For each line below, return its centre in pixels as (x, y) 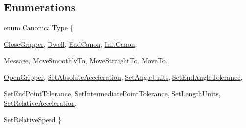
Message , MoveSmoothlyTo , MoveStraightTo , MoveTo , (86, 60)
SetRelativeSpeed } (33, 119)
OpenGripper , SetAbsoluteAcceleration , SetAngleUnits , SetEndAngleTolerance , (123, 76)
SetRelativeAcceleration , (40, 103)
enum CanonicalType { (39, 28)
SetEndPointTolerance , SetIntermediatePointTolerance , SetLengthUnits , (112, 93)
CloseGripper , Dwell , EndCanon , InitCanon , (71, 44)
